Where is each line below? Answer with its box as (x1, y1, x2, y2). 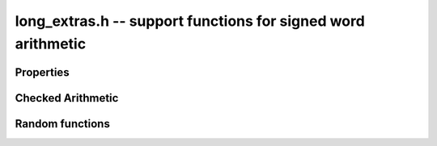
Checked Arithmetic (15, 91, 119, 105)
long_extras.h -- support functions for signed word (15, 12, 366, 30)
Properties (15, 65, 70, 79)
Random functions (15, 117, 111, 131)
